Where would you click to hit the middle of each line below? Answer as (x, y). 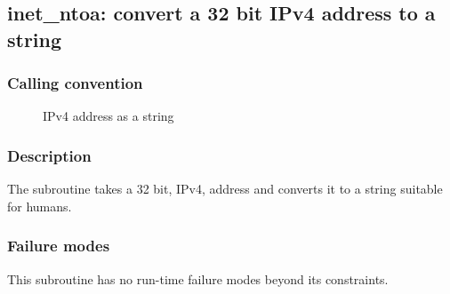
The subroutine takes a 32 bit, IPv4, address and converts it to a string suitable (225, 189)
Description (49, 155)
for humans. (40, 206)
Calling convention (75, 83)
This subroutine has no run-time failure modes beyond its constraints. (198, 278)
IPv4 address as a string (108, 116)
